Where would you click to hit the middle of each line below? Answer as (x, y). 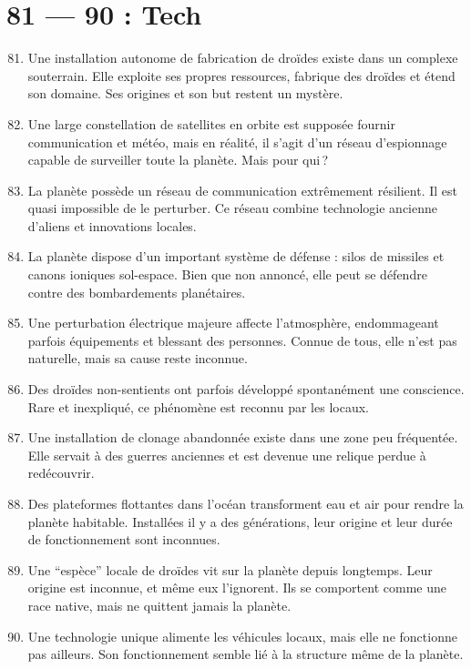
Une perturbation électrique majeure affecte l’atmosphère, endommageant (233, 323)
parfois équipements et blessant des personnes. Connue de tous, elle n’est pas (242, 340)
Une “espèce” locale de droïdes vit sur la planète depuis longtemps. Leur (230, 569)
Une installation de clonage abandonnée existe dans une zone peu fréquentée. (243, 437)
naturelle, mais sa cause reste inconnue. (138, 358)
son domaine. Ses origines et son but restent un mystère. (185, 93)
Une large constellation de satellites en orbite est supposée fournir (211, 123)
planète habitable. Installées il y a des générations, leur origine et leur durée (240, 521)
